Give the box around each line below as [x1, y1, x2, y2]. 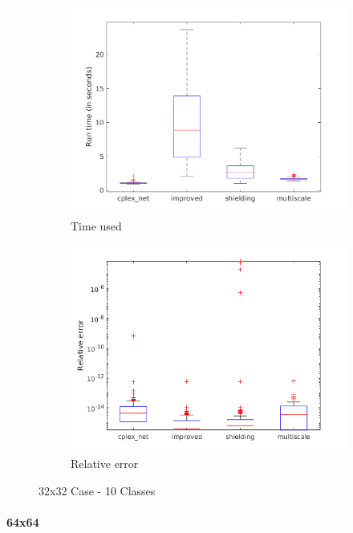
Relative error [71, 455, 139, 472]
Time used [71, 217, 122, 234]
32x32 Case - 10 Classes [39, 482, 156, 498]
